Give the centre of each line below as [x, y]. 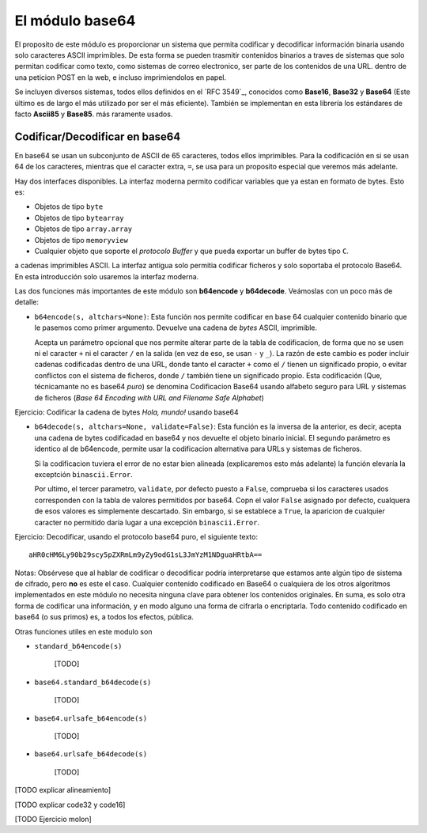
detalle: [27, 302]
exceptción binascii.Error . [84, 474]
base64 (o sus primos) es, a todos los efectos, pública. [104, 617]
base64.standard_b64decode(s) [93, 682]
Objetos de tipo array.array [83, 229]
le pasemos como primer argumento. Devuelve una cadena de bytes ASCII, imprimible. [176, 328]
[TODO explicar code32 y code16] [70, 805]
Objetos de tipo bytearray [79, 218]
